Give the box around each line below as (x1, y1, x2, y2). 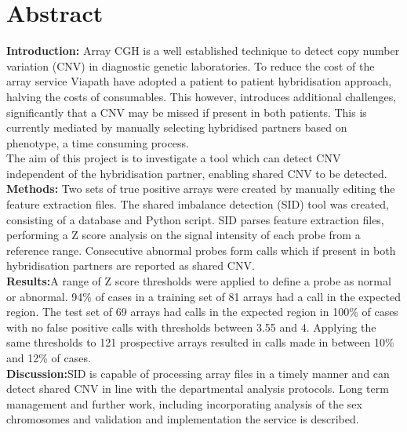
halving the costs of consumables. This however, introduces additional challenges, (6, 88, 397, 104)
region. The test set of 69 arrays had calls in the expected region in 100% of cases (6, 303, 398, 320)
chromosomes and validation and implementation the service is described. (6, 411, 359, 427)
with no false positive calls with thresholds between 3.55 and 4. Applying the (6, 318, 376, 335)
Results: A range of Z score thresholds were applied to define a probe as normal (6, 273, 391, 289)
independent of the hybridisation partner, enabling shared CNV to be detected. (6, 165, 387, 181)
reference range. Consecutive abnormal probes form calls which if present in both (6, 241, 396, 258)
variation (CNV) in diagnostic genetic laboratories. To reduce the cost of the (6, 57, 375, 74)
